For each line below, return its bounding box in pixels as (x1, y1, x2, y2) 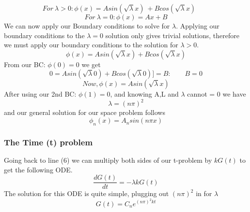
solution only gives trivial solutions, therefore (105, 30, 239, 40)
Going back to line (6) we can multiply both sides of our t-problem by (4, 155, 212, 165)
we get (81, 59, 101, 69)
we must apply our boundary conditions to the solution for (4, 40, 178, 50)
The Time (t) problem (4, 136, 93, 148)
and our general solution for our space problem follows (4, 107, 165, 117)
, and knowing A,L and (110, 89, 179, 99)
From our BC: (4, 59, 46, 69)
